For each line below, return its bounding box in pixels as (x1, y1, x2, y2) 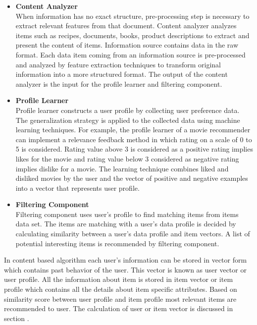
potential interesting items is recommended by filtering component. (15, 238, 219, 248)
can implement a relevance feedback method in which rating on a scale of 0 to (15, 134, 252, 144)
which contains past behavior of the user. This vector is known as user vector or (4, 264, 247, 274)
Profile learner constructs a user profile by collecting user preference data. (15, 105, 240, 115)
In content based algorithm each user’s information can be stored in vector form (4, 255, 247, 265)
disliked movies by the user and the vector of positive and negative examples (15, 173, 248, 183)
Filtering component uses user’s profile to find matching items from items (15, 209, 239, 219)
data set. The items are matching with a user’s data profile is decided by (15, 218, 236, 229)
